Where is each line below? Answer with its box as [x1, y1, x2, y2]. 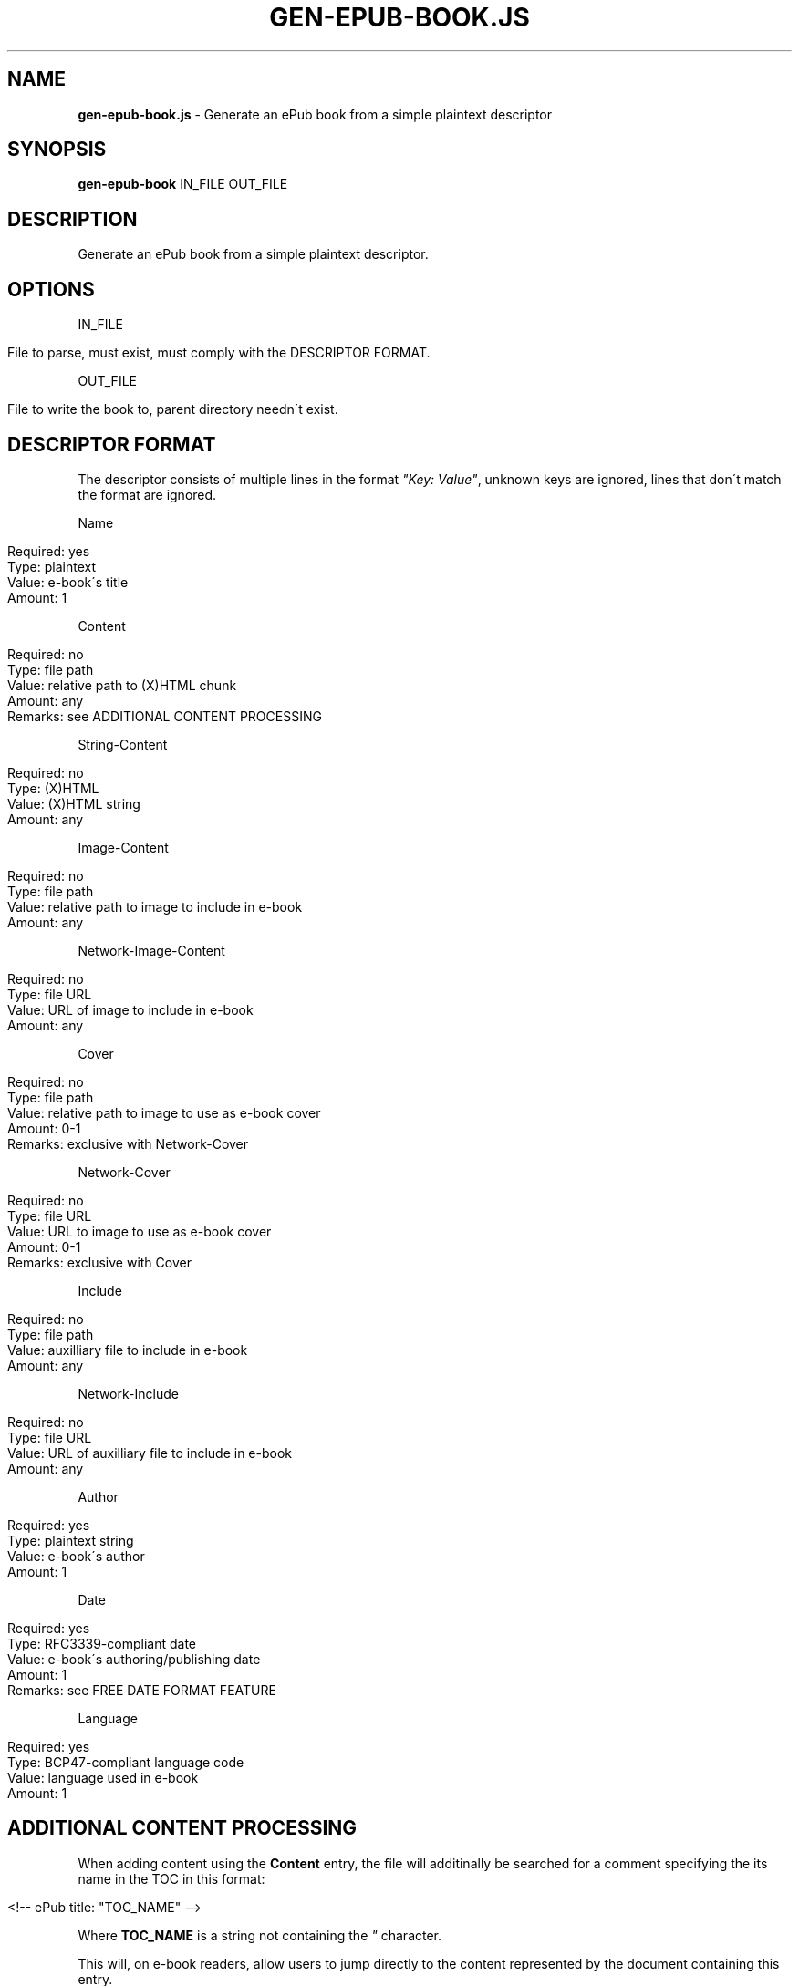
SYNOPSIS [7, 138, 107, 161]
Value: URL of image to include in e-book [7, 1001, 254, 1018]
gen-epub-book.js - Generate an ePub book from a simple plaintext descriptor [78, 106, 553, 122]
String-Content [78, 736, 168, 752]
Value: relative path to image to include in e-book [7, 898, 303, 915]
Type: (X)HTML [7, 780, 99, 796]
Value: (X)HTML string [7, 795, 140, 812]
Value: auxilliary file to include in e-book [7, 1341, 248, 1358]
